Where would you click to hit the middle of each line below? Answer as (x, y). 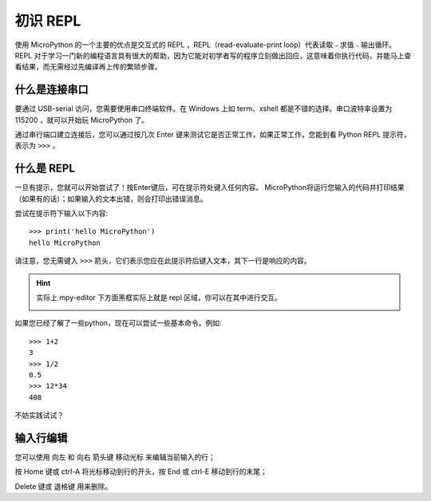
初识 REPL (48, 21)
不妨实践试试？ (39, 416)
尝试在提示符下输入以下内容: (61, 213)
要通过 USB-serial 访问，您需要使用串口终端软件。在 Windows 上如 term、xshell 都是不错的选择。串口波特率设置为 (204, 108)
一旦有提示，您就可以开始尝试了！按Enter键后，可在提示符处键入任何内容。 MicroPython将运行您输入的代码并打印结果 (210, 187)
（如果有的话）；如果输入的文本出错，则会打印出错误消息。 (111, 199)
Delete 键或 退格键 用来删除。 (63, 486)
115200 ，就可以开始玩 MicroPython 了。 (82, 120)
